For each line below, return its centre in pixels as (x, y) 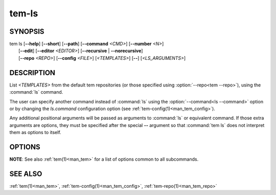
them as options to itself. (35, 133)
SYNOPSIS (27, 31)
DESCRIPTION (32, 72)
